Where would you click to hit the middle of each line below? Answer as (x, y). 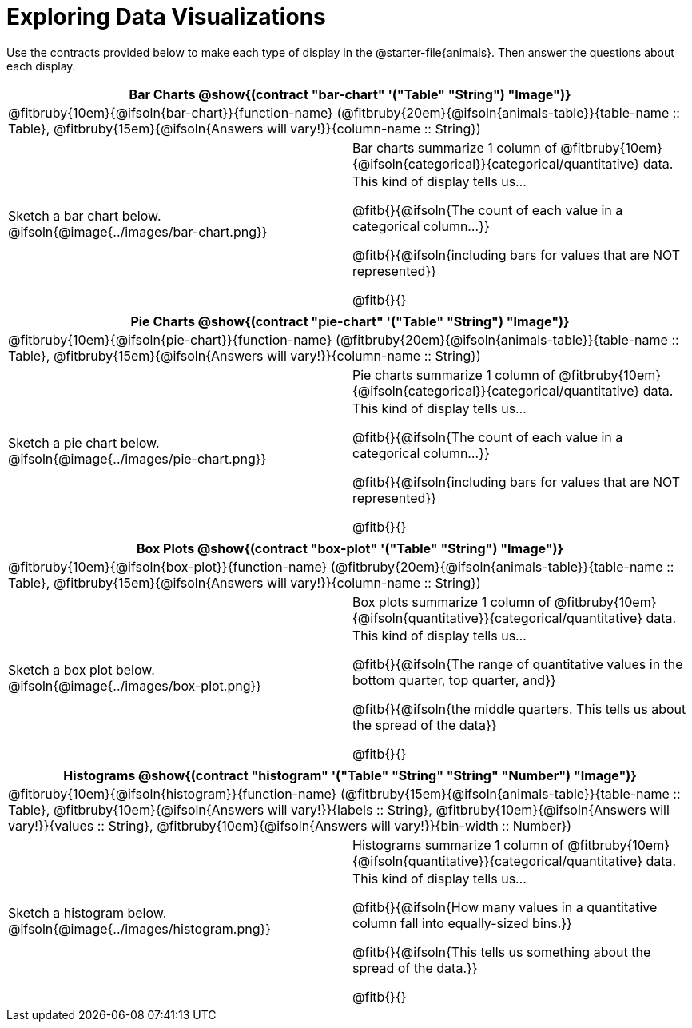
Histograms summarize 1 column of (458, 845)
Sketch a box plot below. (82, 669)
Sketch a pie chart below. (84, 442)
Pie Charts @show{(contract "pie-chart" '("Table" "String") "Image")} (350, 321)
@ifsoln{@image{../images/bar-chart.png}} (138, 231)
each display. (41, 66)
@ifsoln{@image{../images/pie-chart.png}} (137, 458)
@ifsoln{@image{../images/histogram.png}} (140, 928)
